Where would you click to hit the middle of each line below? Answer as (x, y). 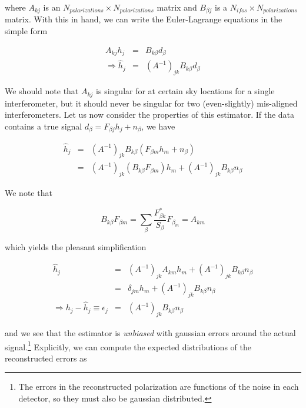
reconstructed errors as (46, 358)
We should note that (42, 91)
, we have (158, 126)
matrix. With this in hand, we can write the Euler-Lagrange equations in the (144, 19)
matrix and (177, 7)
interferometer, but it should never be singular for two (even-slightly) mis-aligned (151, 103)
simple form (26, 31)
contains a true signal (44, 126)
